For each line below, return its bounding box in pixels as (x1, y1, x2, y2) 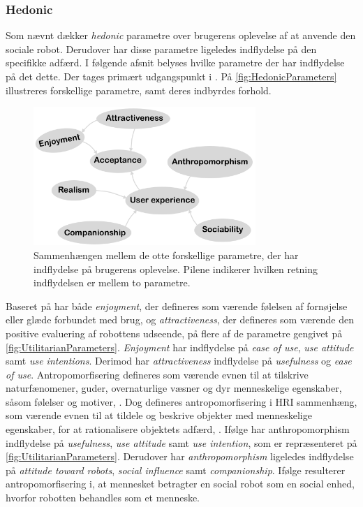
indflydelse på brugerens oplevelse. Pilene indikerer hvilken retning (34, 261, 318, 276)
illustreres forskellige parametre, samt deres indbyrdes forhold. (6, 82, 272, 97)
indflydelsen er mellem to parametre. (34, 275, 191, 290)
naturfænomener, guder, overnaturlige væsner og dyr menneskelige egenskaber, (6, 381, 342, 395)
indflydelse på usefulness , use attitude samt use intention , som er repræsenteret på (6, 435, 357, 450)
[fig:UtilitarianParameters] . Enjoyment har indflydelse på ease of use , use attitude (6, 339, 354, 354)
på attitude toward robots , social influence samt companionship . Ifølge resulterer (6, 462, 346, 477)
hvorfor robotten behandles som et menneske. (6, 490, 200, 505)
